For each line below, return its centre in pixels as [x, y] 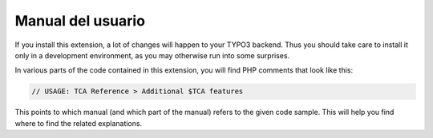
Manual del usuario [80, 21]
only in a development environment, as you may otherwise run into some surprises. [152, 55]
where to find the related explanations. [79, 123]
